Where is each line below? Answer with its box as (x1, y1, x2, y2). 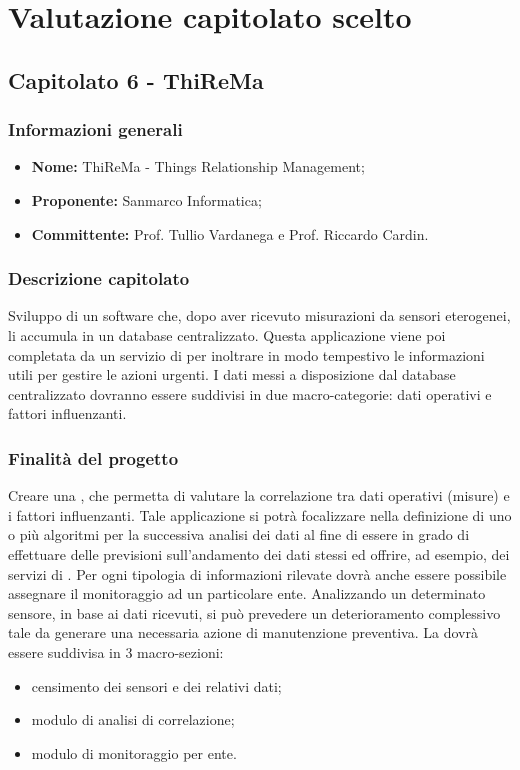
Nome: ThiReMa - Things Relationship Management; (31, 156, 365, 177)
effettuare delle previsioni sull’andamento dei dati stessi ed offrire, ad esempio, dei (8, 543, 510, 564)
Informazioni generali (8, 117, 183, 142)
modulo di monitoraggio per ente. (31, 742, 237, 763)
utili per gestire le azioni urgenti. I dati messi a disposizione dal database (8, 364, 456, 385)
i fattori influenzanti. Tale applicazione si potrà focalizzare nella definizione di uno (8, 504, 512, 525)
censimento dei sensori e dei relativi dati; (31, 675, 282, 696)
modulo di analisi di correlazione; (31, 709, 235, 730)
